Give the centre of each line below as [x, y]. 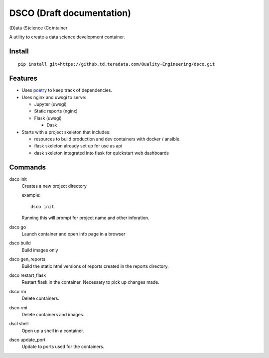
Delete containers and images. [53, 314]
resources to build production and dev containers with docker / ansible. [108, 139]
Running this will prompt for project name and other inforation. [85, 218]
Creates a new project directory [54, 186]
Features [23, 78]
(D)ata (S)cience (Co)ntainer [38, 28]
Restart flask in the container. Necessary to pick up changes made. [90, 282]
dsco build [20, 243]
